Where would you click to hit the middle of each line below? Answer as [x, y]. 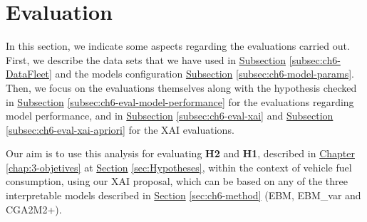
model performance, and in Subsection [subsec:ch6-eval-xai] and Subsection [170, 116]
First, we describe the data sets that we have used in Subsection [146, 59]
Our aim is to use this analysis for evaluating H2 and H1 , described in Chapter [180, 153]
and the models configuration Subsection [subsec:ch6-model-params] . [205, 74]
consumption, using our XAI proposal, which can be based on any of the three [177, 181]
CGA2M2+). [34, 209]
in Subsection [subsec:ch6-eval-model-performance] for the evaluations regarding [180, 101]
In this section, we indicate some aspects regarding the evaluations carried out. [178, 46]
